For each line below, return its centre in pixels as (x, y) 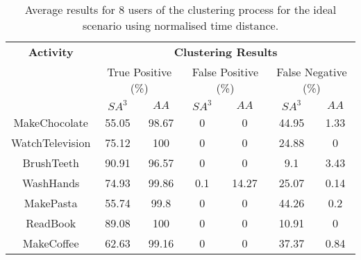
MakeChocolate (51, 122)
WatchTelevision (51, 142)
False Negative (312, 72)
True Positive (140, 72)
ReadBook (51, 223)
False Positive (225, 72)
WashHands (51, 183)
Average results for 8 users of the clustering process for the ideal (180, 9)
